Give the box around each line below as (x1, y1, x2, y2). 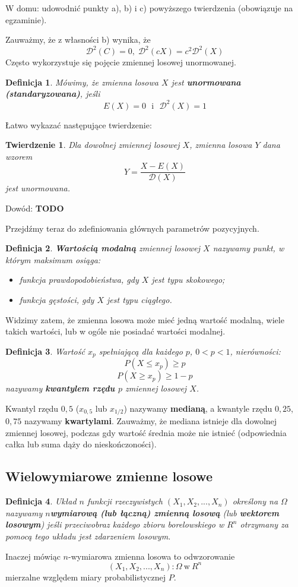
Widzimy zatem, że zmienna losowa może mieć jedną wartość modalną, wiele (5, 313, 284, 326)
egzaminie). (5, 13, 47, 26)
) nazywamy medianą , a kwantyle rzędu (123, 402, 272, 414)
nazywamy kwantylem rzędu (5, 382, 115, 395)
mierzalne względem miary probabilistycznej (5, 570, 166, 583)
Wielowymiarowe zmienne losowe (5, 467, 213, 485)
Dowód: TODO (5, 202, 64, 214)
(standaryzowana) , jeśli (5, 87, 100, 100)
